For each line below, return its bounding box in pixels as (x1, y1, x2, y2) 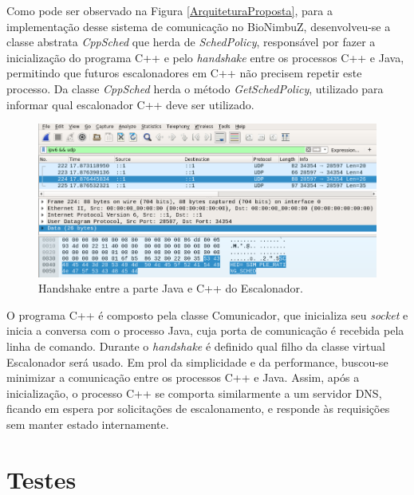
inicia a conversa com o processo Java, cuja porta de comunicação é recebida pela (6, 322, 404, 339)
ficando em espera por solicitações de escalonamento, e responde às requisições (6, 400, 390, 417)
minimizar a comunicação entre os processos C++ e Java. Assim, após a (6, 369, 360, 386)
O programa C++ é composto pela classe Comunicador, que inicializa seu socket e (6, 306, 408, 323)
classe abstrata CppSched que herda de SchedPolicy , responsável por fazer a (6, 33, 376, 50)
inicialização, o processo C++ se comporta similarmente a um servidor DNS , (6, 384, 382, 401)
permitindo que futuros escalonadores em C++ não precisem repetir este (6, 65, 362, 81)
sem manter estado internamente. (6, 416, 169, 433)
